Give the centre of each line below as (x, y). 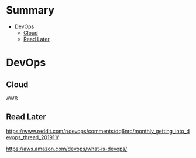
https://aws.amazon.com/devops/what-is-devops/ (67, 149)
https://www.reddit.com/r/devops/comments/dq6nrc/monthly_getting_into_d (98, 131)
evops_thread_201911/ (32, 137)
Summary (30, 10)
